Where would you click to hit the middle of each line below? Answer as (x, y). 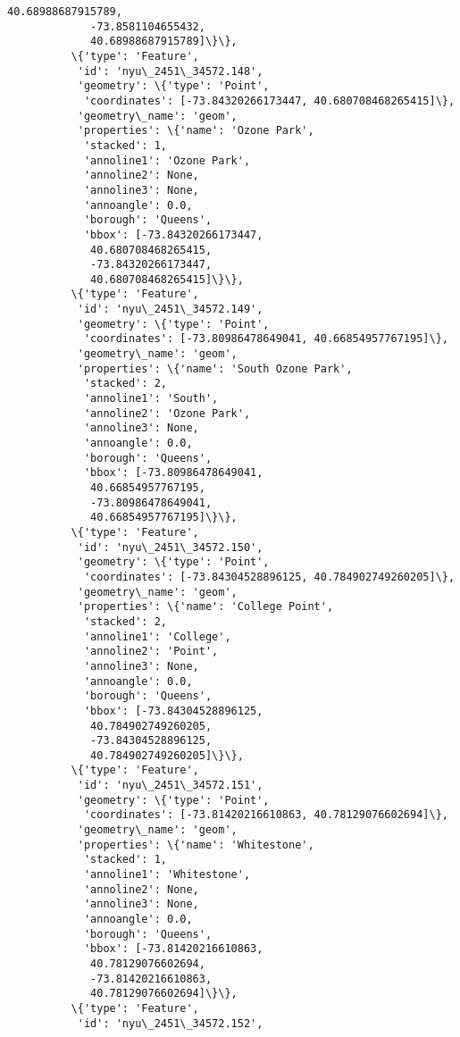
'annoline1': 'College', (157, 636)
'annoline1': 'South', (151, 399)
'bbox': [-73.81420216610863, (173, 949)
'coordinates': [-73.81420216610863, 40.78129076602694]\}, (266, 815)
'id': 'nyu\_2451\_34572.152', (170, 1023)
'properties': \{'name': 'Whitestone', (196, 845)
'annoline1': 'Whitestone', (167, 875)
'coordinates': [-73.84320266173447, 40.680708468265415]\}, (269, 100)
